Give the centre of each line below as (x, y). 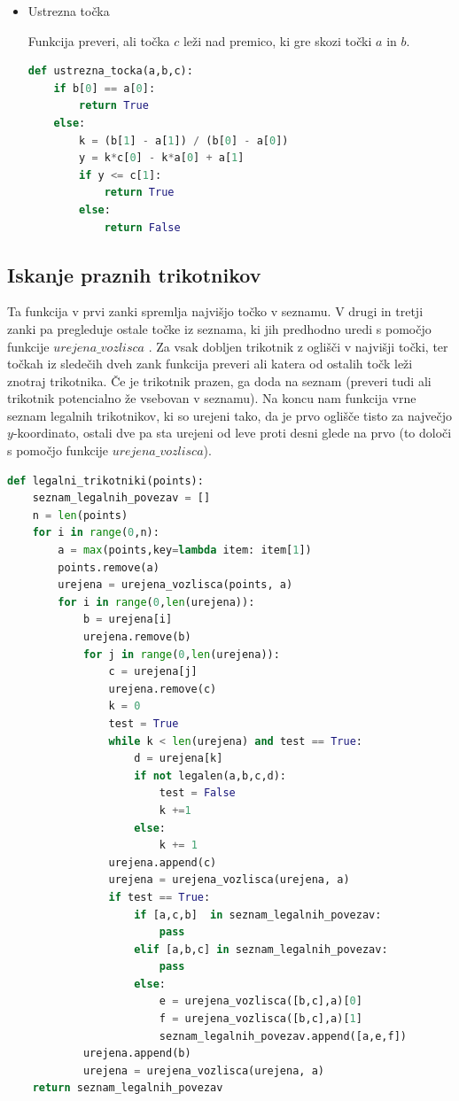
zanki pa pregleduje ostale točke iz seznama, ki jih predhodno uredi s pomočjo (219, 328)
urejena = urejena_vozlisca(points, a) (175, 585)
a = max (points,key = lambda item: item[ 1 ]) (185, 550)
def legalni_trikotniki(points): (105, 481)
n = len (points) (80, 515)
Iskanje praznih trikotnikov (134, 274)
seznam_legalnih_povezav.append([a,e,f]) (283, 1036)
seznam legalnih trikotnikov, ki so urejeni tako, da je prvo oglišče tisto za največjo (230, 415)
